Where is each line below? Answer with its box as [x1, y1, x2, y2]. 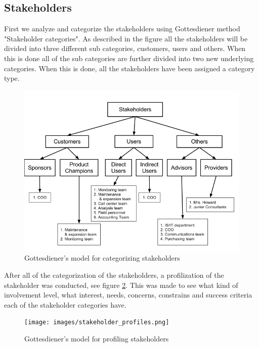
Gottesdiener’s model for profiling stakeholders [24, 333, 169, 343]
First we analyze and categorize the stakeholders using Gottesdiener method [4, 23, 240, 34]
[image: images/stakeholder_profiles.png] [24, 319, 169, 326]
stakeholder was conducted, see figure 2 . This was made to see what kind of [4, 279, 238, 290]
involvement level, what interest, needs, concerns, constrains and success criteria [4, 289, 252, 300]
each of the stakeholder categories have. [4, 299, 126, 310]
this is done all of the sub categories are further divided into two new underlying [4, 53, 254, 63]
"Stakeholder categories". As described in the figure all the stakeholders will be [4, 33, 248, 43]
